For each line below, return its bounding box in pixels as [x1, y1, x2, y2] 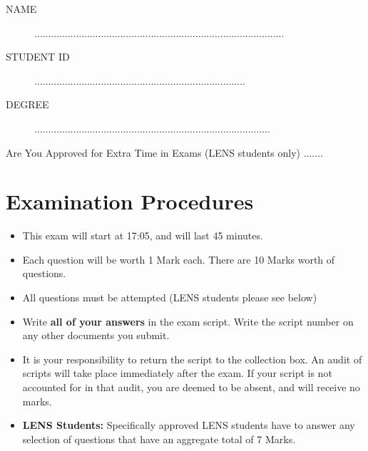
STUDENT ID [6, 49, 70, 64]
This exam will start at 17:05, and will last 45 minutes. [22, 228, 263, 243]
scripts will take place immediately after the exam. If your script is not [22, 366, 332, 380]
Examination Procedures [6, 187, 254, 216]
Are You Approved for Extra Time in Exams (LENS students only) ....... [6, 145, 323, 160]
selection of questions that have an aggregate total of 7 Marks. [22, 431, 296, 446]
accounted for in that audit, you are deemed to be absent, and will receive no [22, 380, 360, 395]
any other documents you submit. [22, 328, 170, 343]
